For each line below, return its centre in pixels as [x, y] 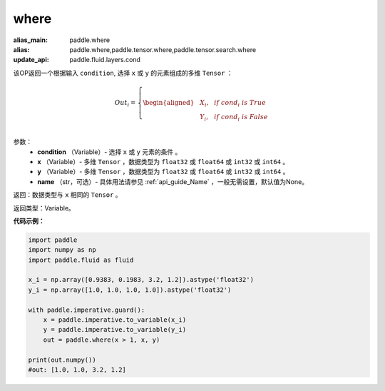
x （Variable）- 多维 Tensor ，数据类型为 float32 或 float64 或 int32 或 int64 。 [163, 161]
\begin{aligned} [169, 102]
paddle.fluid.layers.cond [105, 60]
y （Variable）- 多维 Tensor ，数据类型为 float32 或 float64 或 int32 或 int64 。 [163, 172]
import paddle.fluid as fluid [81, 260]
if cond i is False [241, 118]
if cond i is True [240, 103]
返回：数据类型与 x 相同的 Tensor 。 [67, 195]
